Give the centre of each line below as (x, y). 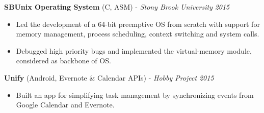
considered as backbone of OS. (63, 61)
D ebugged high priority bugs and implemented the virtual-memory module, (134, 50)
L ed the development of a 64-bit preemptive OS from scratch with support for (138, 24)
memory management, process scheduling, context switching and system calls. (138, 34)
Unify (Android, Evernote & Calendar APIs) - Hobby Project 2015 (109, 77)
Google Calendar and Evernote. (65, 105)
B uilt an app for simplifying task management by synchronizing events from (135, 95)
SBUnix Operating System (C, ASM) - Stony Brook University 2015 (117, 7)
